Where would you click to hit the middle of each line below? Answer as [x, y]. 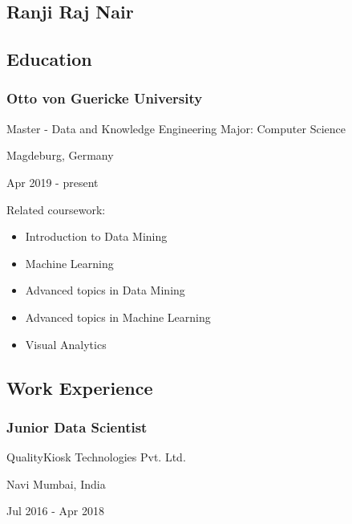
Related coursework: [56, 209]
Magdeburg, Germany [60, 155]
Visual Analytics [66, 344]
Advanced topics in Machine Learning [118, 317]
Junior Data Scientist [77, 427]
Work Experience [80, 387]
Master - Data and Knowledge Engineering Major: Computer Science [176, 128]
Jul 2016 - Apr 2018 [55, 511]
